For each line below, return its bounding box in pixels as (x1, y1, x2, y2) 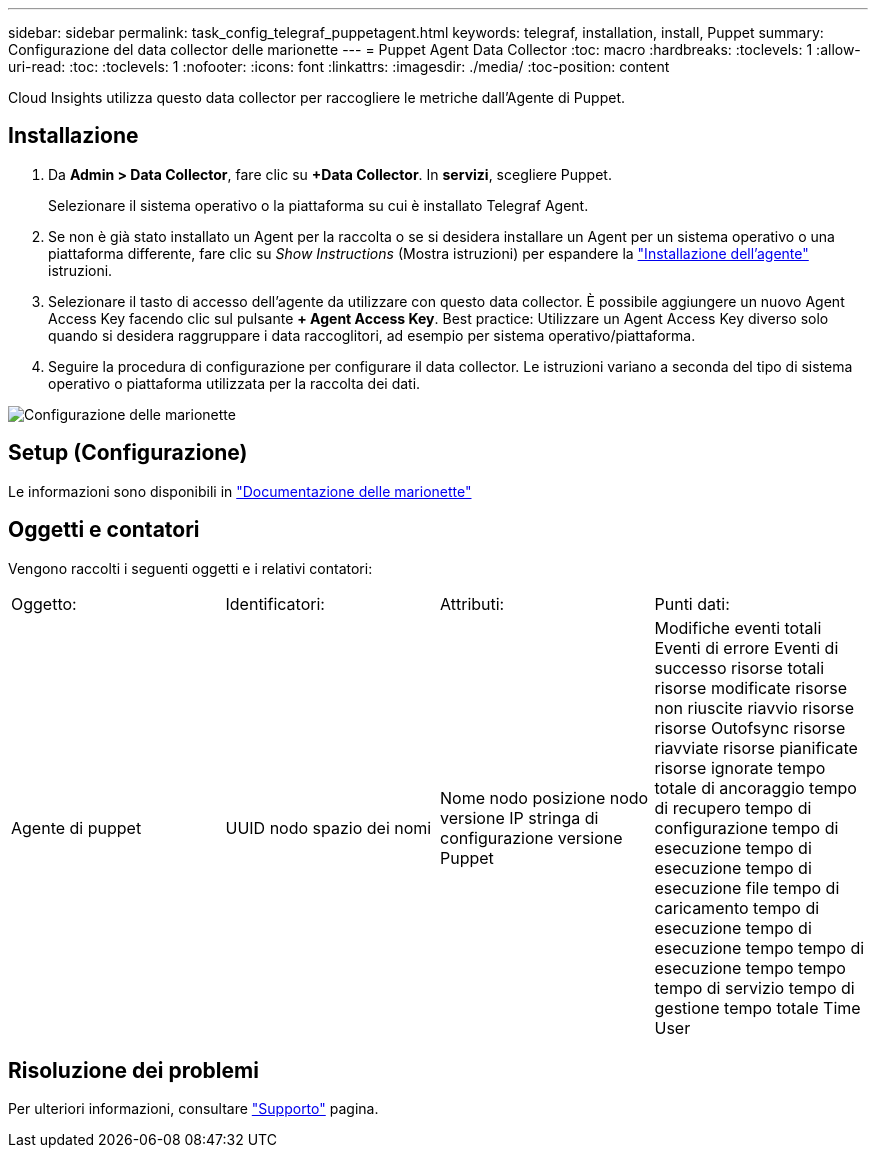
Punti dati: (654, 593, 730, 614)
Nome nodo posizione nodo (440, 787, 649, 808)
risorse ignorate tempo (654, 757, 826, 778)
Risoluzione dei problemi (8, 1057, 259, 1083)
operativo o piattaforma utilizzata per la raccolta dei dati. (48, 374, 421, 392)
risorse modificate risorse (654, 677, 848, 698)
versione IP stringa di (440, 807, 599, 828)
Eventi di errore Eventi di (654, 637, 839, 658)
